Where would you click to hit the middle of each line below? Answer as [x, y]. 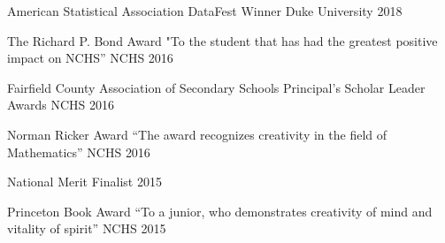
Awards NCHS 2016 [61, 105]
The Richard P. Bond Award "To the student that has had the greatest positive [222, 40]
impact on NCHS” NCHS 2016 [90, 58]
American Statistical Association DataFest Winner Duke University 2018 [205, 11]
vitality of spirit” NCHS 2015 [87, 228]
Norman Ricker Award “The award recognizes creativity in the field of [197, 134]
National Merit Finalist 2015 [84, 182]
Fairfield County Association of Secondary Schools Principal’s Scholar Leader [216, 87]
